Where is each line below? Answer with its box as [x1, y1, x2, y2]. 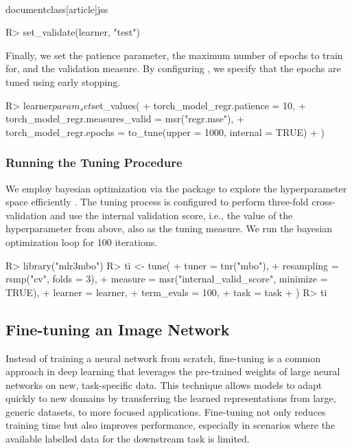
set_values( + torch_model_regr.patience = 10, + [91, 98, 306, 112]
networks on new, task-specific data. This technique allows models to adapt [5, 377, 322, 392]
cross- [312, 194, 336, 209]
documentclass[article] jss [5, 1, 108, 16]
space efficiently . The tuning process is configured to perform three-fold [5, 194, 309, 209]
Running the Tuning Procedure [5, 154, 183, 171]
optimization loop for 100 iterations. [5, 234, 158, 249]
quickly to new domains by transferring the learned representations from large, [5, 391, 336, 405]
